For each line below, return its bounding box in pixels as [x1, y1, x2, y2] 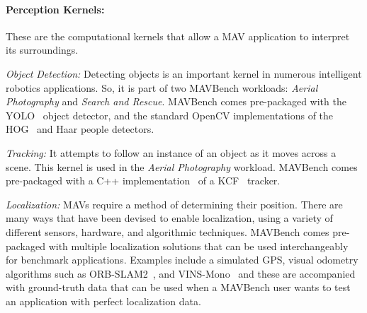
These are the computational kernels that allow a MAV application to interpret [6, 28, 350, 43]
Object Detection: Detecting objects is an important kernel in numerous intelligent [6, 66, 362, 81]
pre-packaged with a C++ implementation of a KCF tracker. [6, 173, 281, 188]
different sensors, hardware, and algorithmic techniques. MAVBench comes [6, 224, 329, 239]
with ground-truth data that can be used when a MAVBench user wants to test [6, 280, 351, 295]
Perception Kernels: [6, 1, 105, 16]
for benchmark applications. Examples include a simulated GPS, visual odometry [6, 252, 358, 267]
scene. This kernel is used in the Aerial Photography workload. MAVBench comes [6, 159, 358, 174]
